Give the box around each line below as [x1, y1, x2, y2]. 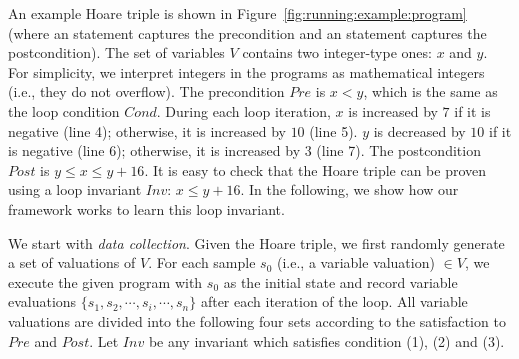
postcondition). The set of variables [8, 42, 225, 63]
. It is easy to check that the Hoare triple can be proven [144, 159, 487, 180]
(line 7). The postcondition [316, 140, 481, 161]
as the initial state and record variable [223, 271, 458, 292]
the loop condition [8, 100, 120, 121]
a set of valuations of [8, 252, 136, 273]
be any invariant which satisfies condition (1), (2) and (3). [148, 330, 505, 351]
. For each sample [148, 252, 256, 273]
